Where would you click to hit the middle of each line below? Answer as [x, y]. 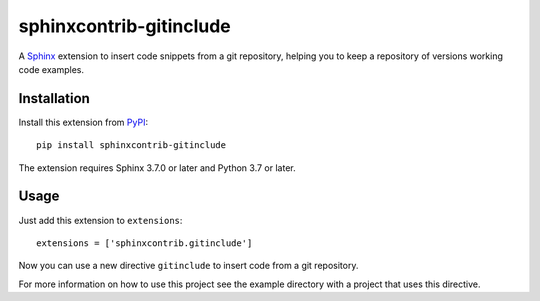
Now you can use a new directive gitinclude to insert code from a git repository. [188, 266]
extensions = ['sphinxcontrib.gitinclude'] [144, 243]
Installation [54, 98]
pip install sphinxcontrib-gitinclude [131, 145]
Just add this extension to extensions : [100, 220]
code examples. [51, 69]
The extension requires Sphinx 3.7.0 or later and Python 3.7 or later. [157, 167]
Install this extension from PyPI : [83, 122]
